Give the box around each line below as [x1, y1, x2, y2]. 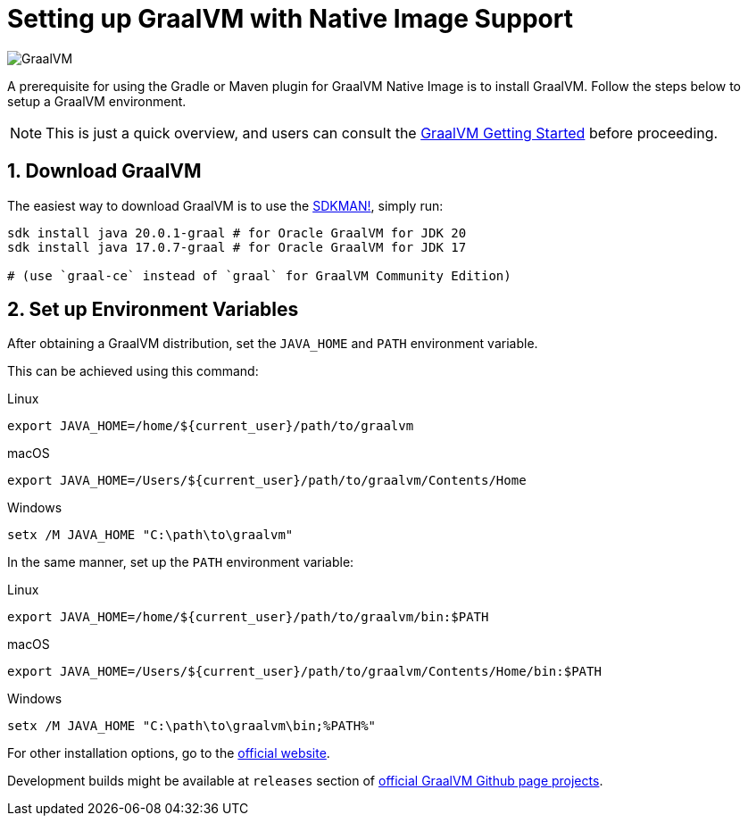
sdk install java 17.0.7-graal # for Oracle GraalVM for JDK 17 [7, 239, 467, 254]
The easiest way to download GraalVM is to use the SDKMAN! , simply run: [7, 197, 444, 213]
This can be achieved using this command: [7, 363, 259, 379]
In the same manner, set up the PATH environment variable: [7, 554, 354, 570]
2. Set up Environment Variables [7, 298, 299, 321]
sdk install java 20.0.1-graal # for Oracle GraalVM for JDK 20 [7, 225, 467, 240]
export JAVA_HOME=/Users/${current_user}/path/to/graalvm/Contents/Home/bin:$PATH [7, 664, 602, 679]
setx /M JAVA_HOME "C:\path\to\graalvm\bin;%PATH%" [7, 719, 377, 734]
